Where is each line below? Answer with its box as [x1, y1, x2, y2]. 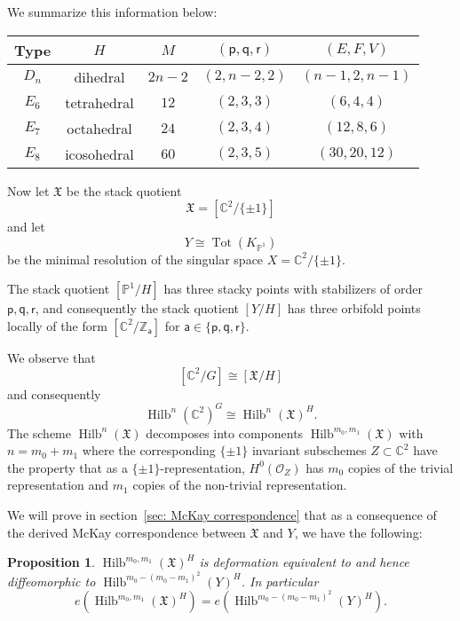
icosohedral [65, 143, 134, 164]
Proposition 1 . [7, 553, 95, 571]
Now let [7, 181, 50, 200]
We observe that [7, 348, 96, 366]
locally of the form [7, 316, 107, 334]
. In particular [241, 571, 319, 590]
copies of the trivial [347, 458, 454, 476]
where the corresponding [82, 441, 216, 460]
